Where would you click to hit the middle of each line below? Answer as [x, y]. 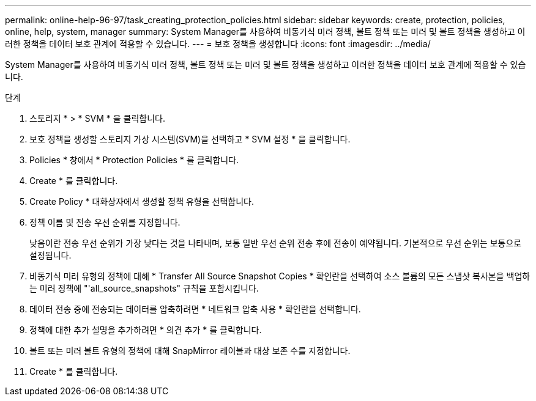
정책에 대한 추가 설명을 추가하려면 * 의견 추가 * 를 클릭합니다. [146, 330]
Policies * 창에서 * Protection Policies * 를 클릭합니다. [134, 160]
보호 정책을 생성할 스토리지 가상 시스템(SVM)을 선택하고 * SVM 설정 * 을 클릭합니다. [190, 139]
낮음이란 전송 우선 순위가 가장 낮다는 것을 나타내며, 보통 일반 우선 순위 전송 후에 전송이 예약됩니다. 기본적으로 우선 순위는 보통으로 [276, 243]
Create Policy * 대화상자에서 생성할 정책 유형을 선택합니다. [142, 201]
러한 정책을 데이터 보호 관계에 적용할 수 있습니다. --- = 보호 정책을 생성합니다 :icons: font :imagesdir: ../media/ [218, 44]
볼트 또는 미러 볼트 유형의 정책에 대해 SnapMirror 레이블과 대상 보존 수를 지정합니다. [190, 351]
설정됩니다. [50, 255]
